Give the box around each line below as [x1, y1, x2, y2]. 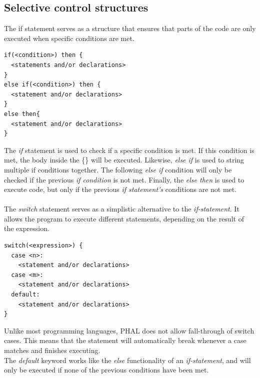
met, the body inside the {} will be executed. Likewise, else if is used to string [4, 154, 244, 165]
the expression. [4, 223, 49, 233]
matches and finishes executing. [4, 345, 100, 355]
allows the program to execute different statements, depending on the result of [4, 213, 244, 223]
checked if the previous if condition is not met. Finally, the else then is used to [4, 174, 244, 184]
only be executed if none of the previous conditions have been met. [4, 364, 209, 375]
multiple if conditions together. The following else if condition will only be [4, 164, 232, 174]
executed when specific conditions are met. [4, 32, 134, 43]
